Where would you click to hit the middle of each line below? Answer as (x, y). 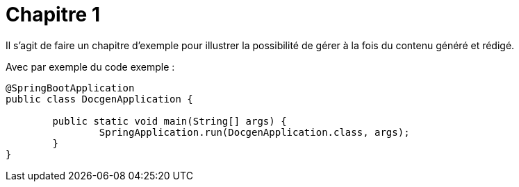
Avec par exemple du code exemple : (90, 66)
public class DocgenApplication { (99, 99)
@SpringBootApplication (70, 88)
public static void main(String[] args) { (170, 121)
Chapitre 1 (53, 15)
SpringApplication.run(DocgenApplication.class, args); (254, 132)
